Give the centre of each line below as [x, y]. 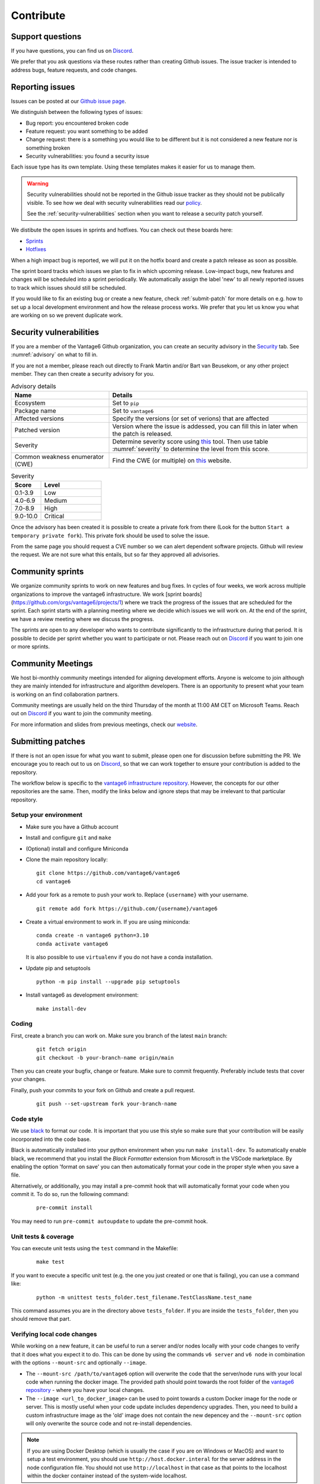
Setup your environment [47, 815]
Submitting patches [48, 741]
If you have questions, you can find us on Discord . [72, 51]
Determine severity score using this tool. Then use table [190, 441]
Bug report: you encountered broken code [77, 123]
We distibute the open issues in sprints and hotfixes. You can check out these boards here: [122, 230]
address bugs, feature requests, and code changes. [74, 70]
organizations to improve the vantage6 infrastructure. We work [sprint [96, 594]
